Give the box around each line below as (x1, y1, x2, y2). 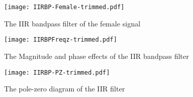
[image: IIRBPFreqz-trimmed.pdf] (4, 36, 117, 44)
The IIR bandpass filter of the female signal (4, 18, 141, 28)
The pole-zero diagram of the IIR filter (4, 83, 125, 94)
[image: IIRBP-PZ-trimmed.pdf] (4, 69, 110, 76)
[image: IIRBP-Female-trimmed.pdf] (4, 4, 125, 11)
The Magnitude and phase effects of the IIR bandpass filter (4, 50, 189, 61)
